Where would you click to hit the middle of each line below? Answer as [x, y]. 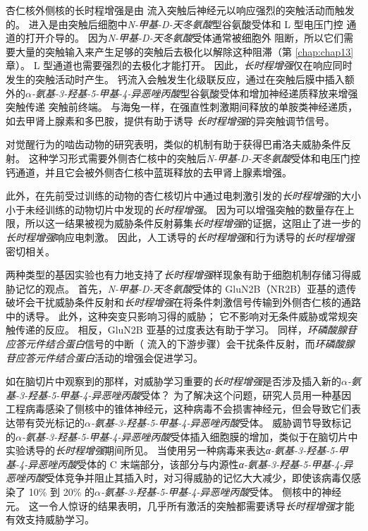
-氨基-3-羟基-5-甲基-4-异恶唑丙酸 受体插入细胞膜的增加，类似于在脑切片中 [190, 436]
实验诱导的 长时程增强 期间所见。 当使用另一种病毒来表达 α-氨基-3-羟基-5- [172, 450]
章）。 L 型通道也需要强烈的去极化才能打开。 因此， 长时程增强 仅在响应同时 [179, 65]
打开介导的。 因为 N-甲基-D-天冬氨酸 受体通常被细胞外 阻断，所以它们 [184, 38]
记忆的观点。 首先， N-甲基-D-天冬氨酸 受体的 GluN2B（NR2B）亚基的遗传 [186, 288]
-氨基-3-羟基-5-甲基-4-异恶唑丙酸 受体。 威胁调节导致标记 [221, 423]
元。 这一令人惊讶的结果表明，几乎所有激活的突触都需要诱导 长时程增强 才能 [180, 505]
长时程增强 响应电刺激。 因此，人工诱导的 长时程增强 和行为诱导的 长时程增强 [180, 237]
